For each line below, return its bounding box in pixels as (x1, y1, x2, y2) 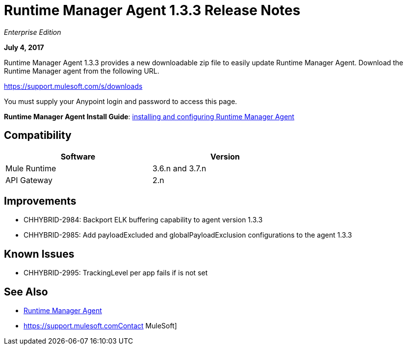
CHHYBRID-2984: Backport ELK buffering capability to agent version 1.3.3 (24, 215, 263, 224)
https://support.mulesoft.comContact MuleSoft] (24, 322, 177, 330)
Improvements (4, 195, 76, 208)
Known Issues (4, 247, 75, 260)
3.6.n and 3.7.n (153, 163, 206, 173)
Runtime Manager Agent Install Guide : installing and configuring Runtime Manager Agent (4, 112, 295, 121)
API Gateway (5, 175, 52, 185)
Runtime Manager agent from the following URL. (4, 66, 159, 75)
